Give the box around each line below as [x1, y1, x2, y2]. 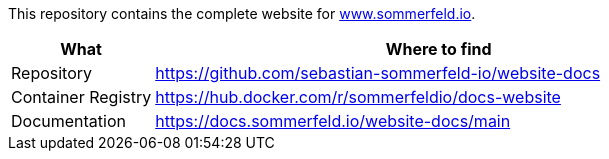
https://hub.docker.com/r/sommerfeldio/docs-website [155, 87, 561, 107]
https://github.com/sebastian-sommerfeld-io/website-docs [155, 63, 601, 83]
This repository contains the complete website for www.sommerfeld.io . [8, 5, 476, 22]
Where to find [385, 39, 492, 59]
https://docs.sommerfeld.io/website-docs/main [155, 111, 511, 131]
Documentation [11, 111, 126, 131]
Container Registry [11, 87, 152, 107]
